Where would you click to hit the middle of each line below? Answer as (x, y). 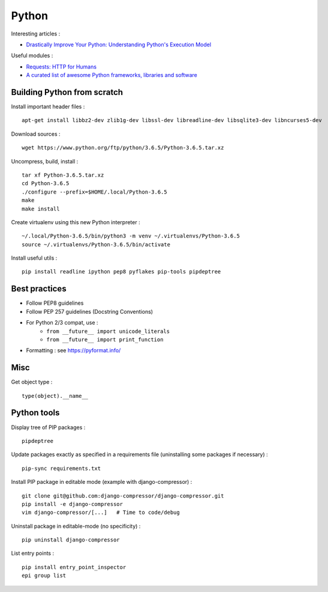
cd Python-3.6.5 (46, 184)
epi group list (44, 576)
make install (41, 209)
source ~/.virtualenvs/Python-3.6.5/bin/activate (96, 244)
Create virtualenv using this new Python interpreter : (76, 222)
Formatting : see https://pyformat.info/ (73, 350)
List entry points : (32, 554)
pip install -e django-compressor (72, 504)
